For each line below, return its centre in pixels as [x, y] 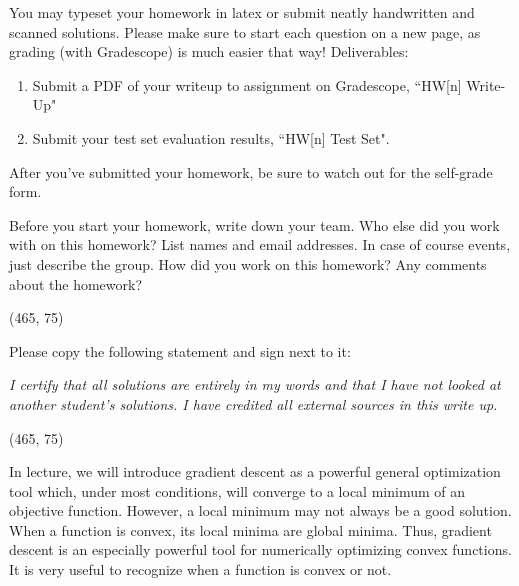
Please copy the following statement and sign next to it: [180, 350]
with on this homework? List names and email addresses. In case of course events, [260, 244]
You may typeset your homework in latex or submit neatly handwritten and [242, 12]
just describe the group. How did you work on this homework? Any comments [248, 263]
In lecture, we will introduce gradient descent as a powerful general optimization [255, 471]
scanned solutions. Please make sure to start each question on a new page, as [245, 31]
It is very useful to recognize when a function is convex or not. [200, 569]
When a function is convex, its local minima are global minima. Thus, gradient [250, 529]
